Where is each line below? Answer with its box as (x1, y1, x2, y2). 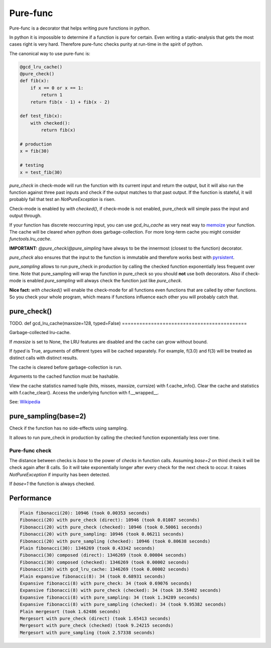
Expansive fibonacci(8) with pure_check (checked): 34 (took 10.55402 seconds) (20, 588, 221, 593)
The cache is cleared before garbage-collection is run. (9, 364, 122, 370)
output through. (9, 212, 42, 219)
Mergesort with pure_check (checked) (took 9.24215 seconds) (20, 623, 174, 628)
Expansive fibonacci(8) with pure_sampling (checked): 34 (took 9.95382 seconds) (20, 602, 227, 607)
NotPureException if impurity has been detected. (9, 471, 110, 477)
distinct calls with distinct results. (9, 355, 78, 361)
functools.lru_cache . (9, 236, 52, 242)
